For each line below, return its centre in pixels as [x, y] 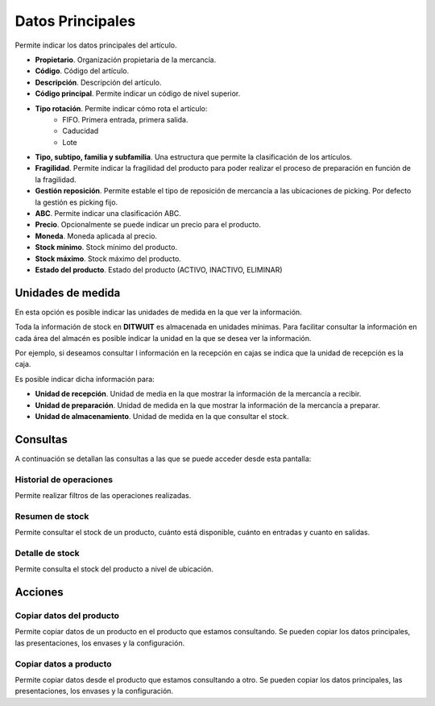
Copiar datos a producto [63, 663]
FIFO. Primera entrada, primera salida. [125, 119]
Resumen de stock [52, 516]
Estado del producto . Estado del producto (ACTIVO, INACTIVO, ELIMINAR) [159, 269]
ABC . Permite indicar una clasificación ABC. [108, 214]
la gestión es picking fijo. [77, 202]
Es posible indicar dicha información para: [85, 379]
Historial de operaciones [64, 480]
